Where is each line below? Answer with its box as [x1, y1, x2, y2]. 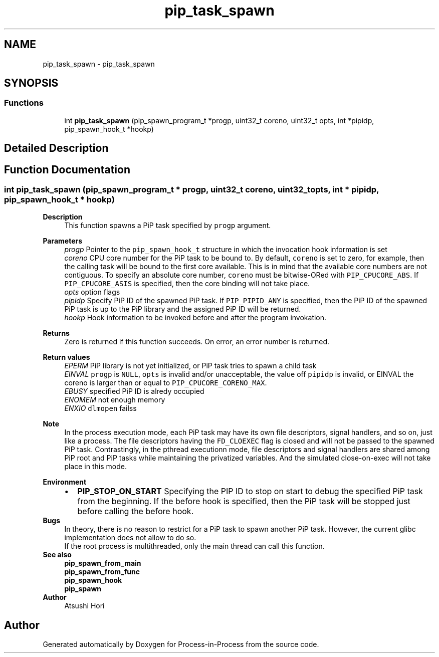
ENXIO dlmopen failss [64, 404, 137, 413]
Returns [43, 329, 70, 338]
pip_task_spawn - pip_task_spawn [43, 59, 155, 68]
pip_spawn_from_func [64, 567, 140, 576]
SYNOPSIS [4, 77, 59, 90]
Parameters [43, 237, 83, 246]
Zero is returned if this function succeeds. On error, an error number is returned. [64, 337, 330, 346]
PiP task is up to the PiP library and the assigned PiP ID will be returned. [64, 305, 301, 314]
